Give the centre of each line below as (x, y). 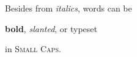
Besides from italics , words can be (68, 8)
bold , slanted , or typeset (51, 28)
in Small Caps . (33, 49)
